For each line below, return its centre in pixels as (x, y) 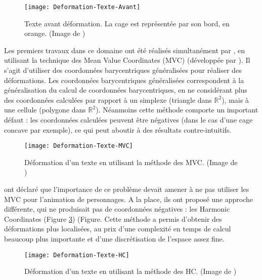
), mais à (235, 99)
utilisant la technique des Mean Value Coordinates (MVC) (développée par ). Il (127, 60)
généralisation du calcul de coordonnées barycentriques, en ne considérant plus (126, 90)
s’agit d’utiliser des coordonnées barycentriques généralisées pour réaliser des (123, 70)
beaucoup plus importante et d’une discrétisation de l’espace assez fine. (114, 238)
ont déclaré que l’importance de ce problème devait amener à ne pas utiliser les (127, 189)
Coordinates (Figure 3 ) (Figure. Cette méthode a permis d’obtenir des (113, 218)
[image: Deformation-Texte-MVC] (79, 146)
